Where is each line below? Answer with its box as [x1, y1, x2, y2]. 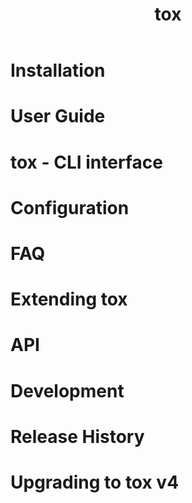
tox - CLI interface [10, 151, 163, 173]
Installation [10, 59, 106, 82]
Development [10, 379, 125, 402]
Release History [10, 425, 145, 448]
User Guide [10, 105, 106, 128]
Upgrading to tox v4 [10, 471, 180, 493]
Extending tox [10, 288, 128, 311]
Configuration [10, 196, 130, 219]
